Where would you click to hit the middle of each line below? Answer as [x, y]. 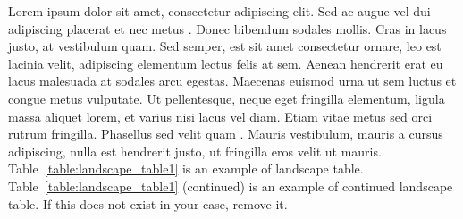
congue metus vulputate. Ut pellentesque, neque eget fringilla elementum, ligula [227, 98]
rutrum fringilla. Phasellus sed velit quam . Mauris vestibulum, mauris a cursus [226, 134]
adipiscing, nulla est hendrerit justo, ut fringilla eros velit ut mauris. [195, 151]
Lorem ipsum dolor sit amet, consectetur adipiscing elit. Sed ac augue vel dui [219, 11]
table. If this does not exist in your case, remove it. [148, 203]
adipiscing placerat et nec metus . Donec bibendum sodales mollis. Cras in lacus [227, 28]
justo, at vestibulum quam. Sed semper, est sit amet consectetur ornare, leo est [225, 46]
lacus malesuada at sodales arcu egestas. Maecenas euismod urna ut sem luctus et [232, 81]
